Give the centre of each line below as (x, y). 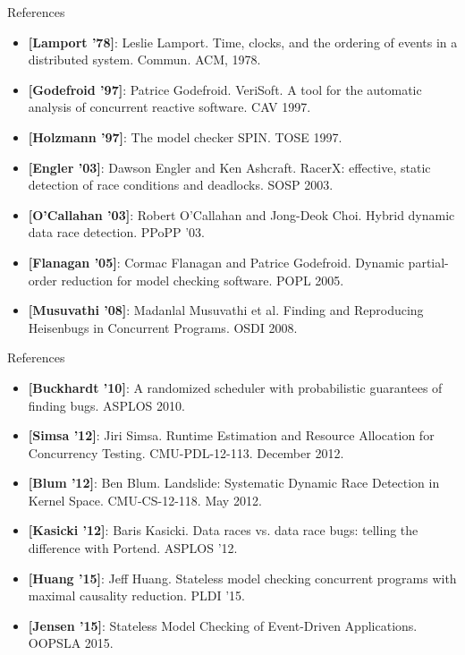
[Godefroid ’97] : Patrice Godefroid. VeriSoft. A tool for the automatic (225, 89)
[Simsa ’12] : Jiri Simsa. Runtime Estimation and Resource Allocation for (231, 435)
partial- (428, 262)
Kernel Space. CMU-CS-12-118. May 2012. (145, 500)
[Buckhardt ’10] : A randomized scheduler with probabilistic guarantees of (235, 387)
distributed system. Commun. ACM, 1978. (144, 60)
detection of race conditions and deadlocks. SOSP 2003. (181, 185)
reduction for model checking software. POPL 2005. (203, 280)
